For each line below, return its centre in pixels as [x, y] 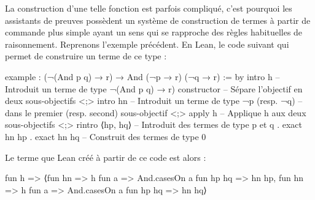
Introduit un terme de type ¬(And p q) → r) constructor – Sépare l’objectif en [154, 88]
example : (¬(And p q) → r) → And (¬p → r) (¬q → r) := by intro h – [142, 76]
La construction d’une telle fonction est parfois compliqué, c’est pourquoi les [149, 8]
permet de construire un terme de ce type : [86, 56]
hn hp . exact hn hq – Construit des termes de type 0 [106, 136]
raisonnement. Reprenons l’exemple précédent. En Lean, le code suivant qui [147, 44]
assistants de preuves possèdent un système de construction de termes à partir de [158, 20]
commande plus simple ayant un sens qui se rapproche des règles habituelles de [154, 32]
